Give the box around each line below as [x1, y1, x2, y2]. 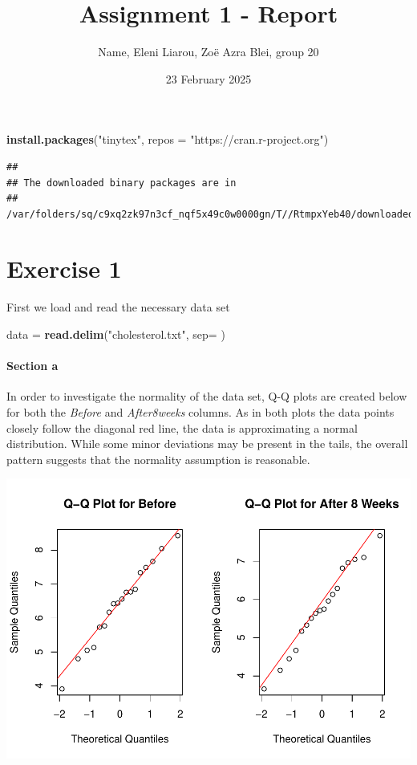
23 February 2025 [165, 70, 252, 87]
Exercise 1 [6, 252, 122, 285]
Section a [6, 357, 59, 374]
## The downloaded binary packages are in [6, 177, 237, 189]
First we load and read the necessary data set [6, 299, 230, 315]
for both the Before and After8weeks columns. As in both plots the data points [6, 403, 395, 420]
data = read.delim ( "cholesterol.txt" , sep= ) [6, 326, 225, 342]
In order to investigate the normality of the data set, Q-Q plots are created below [6, 388, 407, 405]
